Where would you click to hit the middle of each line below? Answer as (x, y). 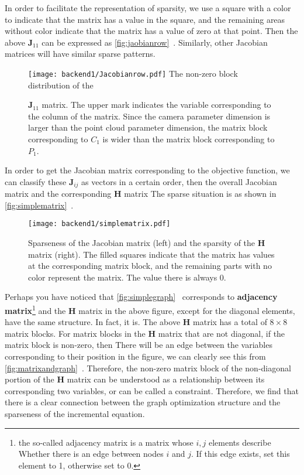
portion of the (30, 379)
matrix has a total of (230, 322)
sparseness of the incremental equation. (75, 414)
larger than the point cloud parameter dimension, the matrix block (148, 127)
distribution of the (61, 85)
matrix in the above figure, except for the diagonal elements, (187, 310)
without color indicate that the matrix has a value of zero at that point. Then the (151, 31)
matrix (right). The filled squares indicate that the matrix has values (151, 254)
